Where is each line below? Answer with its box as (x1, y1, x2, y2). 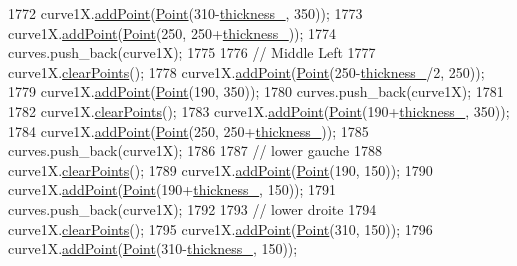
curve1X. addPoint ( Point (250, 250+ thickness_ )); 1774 (8, 22, 337, 43)
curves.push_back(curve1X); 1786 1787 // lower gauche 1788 (8, 140, 382, 161)
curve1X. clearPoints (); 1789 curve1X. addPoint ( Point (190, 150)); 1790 (8, 159, 433, 180)
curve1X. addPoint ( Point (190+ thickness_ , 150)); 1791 (8, 179, 337, 200)
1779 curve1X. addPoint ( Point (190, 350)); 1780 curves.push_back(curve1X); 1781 (8, 81, 504, 102)
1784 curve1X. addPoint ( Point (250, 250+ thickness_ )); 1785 (8, 120, 369, 141)
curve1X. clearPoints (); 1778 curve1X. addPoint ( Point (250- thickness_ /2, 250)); (8, 61, 485, 82)
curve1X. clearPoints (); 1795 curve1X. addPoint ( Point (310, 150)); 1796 (8, 218, 433, 239)
